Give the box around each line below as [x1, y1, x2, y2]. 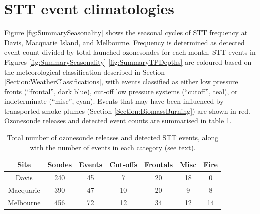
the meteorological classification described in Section [4, 66, 165, 77]
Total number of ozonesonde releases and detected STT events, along [7, 132, 219, 143]
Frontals [144, 159, 173, 170]
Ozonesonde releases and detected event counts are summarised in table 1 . [4, 115, 232, 126]
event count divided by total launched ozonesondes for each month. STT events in [4, 47, 256, 57]
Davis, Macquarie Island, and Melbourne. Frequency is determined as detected [4, 37, 245, 47]
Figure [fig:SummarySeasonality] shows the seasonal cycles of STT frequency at [4, 27, 248, 38]
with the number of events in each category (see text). [30, 142, 196, 152]
